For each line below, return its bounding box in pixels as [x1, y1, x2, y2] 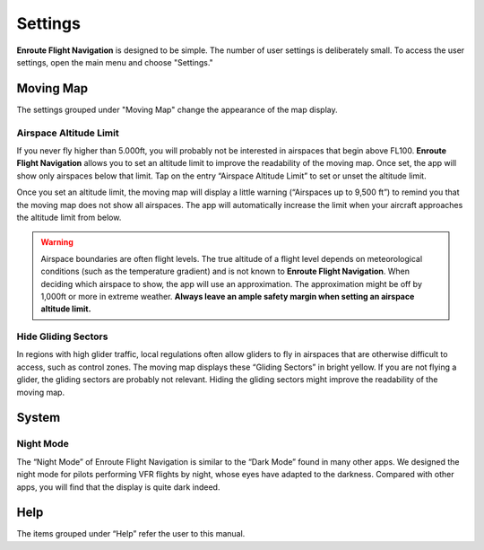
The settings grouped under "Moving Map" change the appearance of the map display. [16, 104, 338, 115]
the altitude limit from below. [16, 212, 122, 223]
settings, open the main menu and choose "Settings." [16, 57, 214, 67]
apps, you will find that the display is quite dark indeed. [16, 481, 220, 493]
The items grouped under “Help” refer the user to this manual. [16, 528, 246, 539]
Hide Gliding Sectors [16, 330, 108, 343]
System [16, 410, 61, 425]
